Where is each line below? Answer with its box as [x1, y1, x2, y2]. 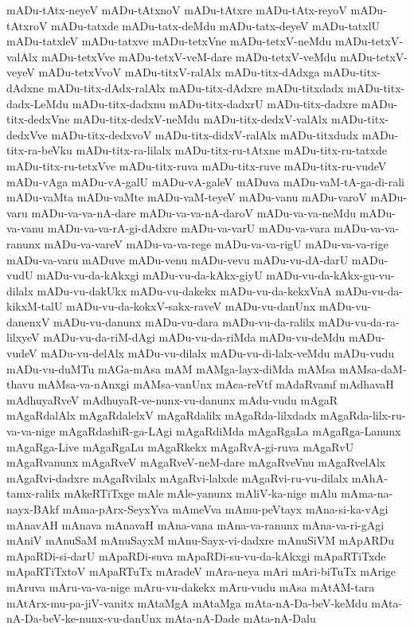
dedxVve [6, 126, 48, 143]
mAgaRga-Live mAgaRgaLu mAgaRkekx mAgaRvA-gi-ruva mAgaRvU [6, 438, 354, 455]
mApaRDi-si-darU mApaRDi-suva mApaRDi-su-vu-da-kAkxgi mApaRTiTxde [6, 547, 386, 564]
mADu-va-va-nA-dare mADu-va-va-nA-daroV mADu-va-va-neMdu [31, 204, 356, 221]
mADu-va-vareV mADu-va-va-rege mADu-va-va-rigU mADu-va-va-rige [44, 235, 389, 252]
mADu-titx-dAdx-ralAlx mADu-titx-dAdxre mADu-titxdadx [47, 79, 344, 96]
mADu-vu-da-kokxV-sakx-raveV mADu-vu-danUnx [66, 298, 316, 314]
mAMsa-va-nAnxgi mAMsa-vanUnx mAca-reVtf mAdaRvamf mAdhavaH [37, 376, 394, 393]
